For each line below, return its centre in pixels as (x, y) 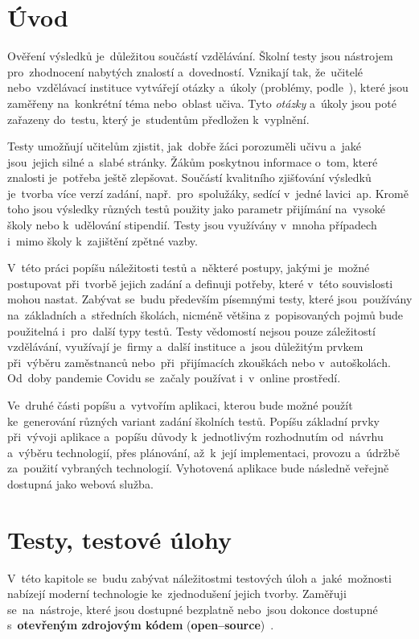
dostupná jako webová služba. (80, 483)
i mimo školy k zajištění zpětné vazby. (103, 240)
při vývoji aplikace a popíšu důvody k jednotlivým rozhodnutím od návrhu (195, 437)
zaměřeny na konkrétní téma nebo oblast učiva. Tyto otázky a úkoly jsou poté (202, 103)
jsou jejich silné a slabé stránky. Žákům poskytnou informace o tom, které (193, 161)
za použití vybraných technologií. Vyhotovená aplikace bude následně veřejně (198, 468)
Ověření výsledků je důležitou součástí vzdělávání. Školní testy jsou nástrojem (200, 56)
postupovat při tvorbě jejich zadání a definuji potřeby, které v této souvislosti (200, 283)
